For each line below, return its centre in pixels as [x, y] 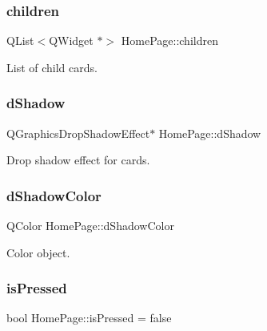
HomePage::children [169, 40]
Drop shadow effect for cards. [78, 160]
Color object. [38, 252]
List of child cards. [52, 67]
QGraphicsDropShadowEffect [78, 133]
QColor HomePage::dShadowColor [90, 226]
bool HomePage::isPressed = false [89, 318]
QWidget [71, 40]
